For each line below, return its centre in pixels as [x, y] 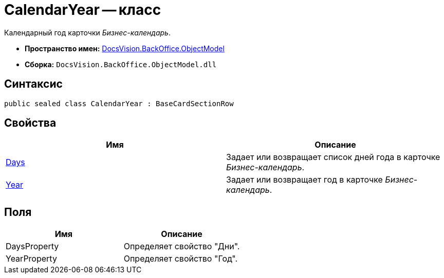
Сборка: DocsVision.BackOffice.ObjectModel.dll [121, 64]
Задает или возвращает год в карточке [304, 180]
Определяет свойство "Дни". [182, 246]
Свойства [30, 123]
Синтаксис [33, 84]
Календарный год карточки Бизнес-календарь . [87, 32]
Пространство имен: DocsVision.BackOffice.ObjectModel [125, 48]
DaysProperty [32, 246]
